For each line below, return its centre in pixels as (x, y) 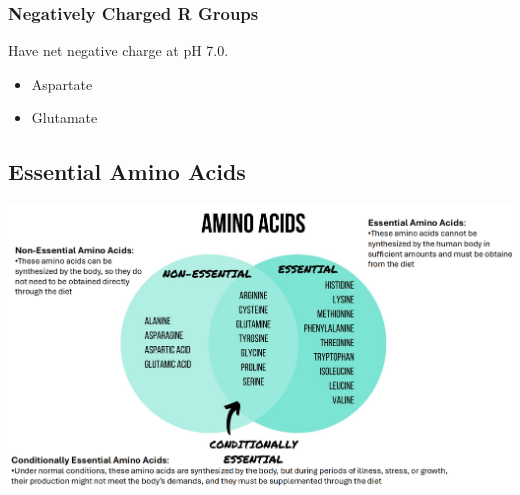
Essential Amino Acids (127, 171)
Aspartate (62, 83)
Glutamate (64, 117)
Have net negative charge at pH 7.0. (118, 50)
